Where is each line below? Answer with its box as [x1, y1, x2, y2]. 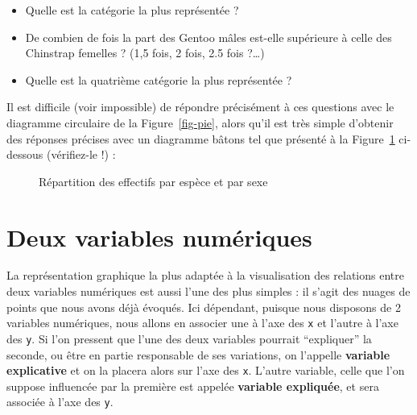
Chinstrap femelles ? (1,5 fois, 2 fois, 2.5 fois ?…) [25, 44, 265, 61]
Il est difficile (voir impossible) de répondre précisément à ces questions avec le [6, 98, 394, 115]
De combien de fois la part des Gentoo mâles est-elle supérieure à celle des [25, 28, 392, 45]
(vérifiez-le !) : [46, 146, 116, 163]
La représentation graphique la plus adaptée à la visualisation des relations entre [6, 267, 404, 284]
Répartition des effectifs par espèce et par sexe [39, 172, 268, 189]
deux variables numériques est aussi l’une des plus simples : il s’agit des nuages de [6, 283, 411, 300]
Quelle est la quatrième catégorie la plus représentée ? [25, 71, 292, 88]
